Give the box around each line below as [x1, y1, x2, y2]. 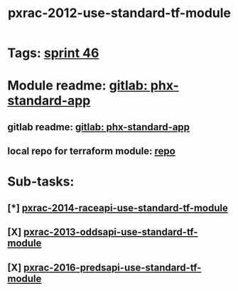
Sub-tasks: [7, 174, 75, 190]
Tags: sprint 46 [7, 45, 99, 61]
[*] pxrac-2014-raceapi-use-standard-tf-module [7, 201, 229, 214]
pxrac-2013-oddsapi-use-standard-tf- [23, 226, 198, 238]
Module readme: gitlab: [7, 78, 148, 94]
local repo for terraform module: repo [7, 145, 175, 157]
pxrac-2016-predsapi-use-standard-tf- [23, 261, 202, 273]
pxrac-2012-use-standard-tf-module [7, 5, 232, 21]
